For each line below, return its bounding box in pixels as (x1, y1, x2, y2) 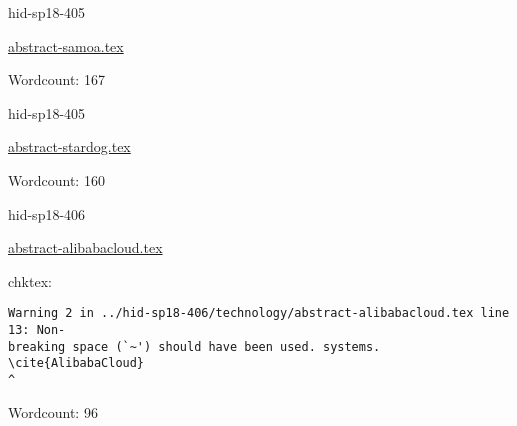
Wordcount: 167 (8, 69, 105, 90)
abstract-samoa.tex (8, 35, 124, 56)
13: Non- (8, 323, 66, 337)
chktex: (8, 270, 52, 291)
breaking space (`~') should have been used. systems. (8, 339, 381, 354)
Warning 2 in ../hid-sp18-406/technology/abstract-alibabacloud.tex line (8, 306, 510, 321)
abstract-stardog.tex (8, 136, 131, 157)
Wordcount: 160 (8, 169, 105, 190)
